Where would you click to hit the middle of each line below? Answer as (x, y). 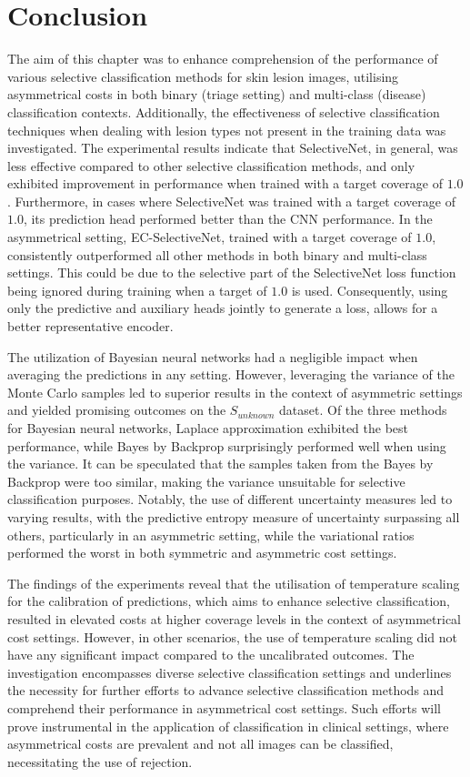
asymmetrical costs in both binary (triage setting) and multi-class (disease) (217, 94)
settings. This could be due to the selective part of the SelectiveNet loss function (232, 272)
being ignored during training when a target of (137, 290)
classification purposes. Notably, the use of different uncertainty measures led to (230, 499)
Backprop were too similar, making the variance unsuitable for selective (206, 481)
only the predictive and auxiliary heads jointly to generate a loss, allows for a (223, 308)
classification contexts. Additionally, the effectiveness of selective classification (224, 111)
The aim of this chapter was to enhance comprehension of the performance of (223, 59)
